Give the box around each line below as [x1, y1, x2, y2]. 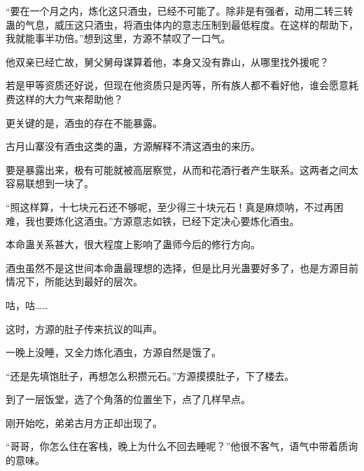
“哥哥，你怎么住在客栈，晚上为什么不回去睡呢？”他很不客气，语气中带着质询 [6, 439, 358, 453]
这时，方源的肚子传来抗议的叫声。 [6, 321, 162, 336]
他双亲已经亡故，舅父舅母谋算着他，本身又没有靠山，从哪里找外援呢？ [6, 54, 329, 69]
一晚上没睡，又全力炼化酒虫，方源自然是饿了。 [6, 345, 221, 360]
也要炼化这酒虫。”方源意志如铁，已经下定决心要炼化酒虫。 [34, 213, 300, 228]
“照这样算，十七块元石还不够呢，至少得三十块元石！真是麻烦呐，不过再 [6, 199, 334, 214]
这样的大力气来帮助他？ [15, 91, 123, 106]
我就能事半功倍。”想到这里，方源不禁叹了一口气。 [6, 31, 231, 46]
